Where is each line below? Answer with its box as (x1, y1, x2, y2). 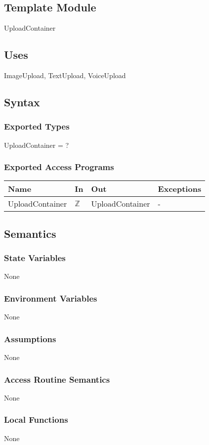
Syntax (4, 94, 40, 109)
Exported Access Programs (4, 161, 114, 173)
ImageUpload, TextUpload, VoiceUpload (4, 70, 126, 80)
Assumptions (4, 332, 56, 345)
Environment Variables (4, 292, 97, 304)
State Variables (4, 252, 66, 264)
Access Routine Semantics (4, 373, 110, 385)
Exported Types (4, 120, 70, 133)
